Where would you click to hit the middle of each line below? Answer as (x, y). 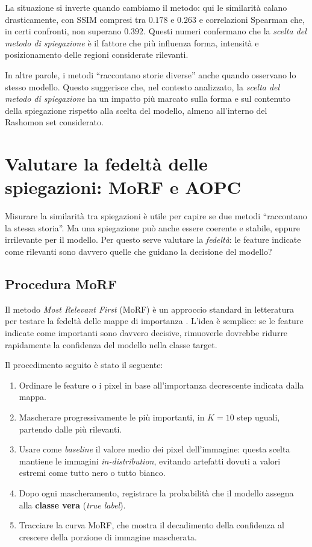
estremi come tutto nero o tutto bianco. (92, 473)
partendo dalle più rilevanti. (70, 429)
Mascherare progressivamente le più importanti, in (112, 417)
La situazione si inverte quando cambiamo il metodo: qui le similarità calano (146, 7)
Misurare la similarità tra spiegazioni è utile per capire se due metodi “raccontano (156, 216)
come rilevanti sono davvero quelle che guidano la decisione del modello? (139, 252)
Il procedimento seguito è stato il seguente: (84, 365)
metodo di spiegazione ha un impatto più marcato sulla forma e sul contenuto (148, 98)
